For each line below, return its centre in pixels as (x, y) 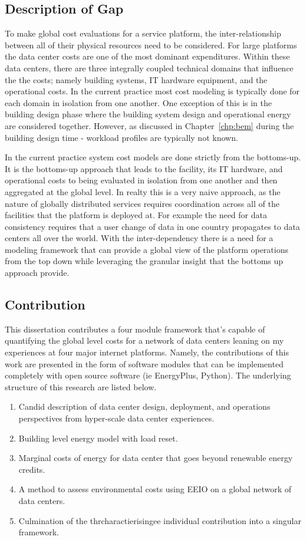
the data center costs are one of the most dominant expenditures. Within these (147, 56)
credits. (32, 469)
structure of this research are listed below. (81, 386)
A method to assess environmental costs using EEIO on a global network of (155, 489)
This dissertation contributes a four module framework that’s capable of (135, 329)
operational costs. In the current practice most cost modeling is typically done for (152, 91)
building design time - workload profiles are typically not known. (121, 137)
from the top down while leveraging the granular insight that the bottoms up (144, 261)
